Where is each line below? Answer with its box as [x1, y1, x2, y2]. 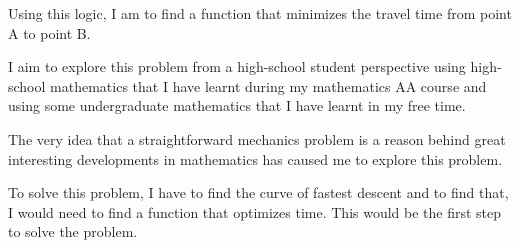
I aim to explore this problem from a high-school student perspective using [8, 56, 466, 77]
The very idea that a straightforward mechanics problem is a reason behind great [8, 128, 506, 149]
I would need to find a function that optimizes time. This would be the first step [8, 201, 502, 222]
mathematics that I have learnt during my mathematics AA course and [50, 75, 487, 96]
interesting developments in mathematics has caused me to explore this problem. [8, 148, 503, 169]
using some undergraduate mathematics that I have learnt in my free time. [8, 95, 466, 116]
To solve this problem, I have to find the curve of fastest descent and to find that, [8, 182, 509, 203]
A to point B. [8, 22, 91, 43]
